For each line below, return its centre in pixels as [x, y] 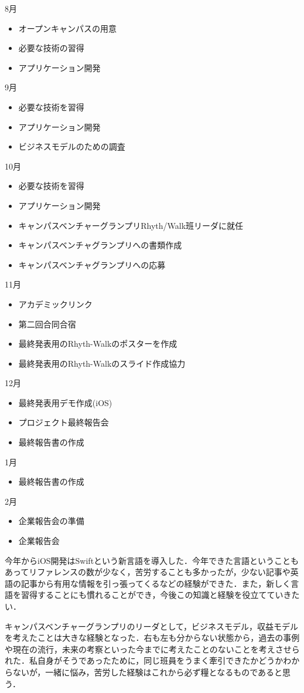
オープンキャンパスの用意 [67, 28]
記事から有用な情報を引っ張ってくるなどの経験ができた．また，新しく [156, 583]
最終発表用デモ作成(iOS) [65, 402]
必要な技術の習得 [51, 48]
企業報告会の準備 [51, 521]
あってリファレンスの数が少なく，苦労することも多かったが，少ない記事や [148, 572]
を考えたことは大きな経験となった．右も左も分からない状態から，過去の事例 [152, 638]
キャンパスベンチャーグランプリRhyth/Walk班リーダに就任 [131, 225]
